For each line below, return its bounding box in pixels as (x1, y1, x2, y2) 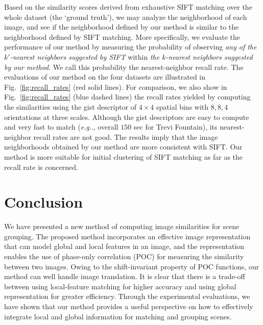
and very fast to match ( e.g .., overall (4, 121, 118, 132)
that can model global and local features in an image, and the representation (4, 241, 245, 252)
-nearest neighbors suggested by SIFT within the (10, 51, 160, 62)
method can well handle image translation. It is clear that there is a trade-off (4, 271, 245, 282)
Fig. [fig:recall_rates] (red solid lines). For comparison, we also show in (4, 81, 227, 92)
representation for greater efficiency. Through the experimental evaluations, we (4, 291, 250, 302)
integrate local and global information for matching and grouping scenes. (4, 311, 232, 321)
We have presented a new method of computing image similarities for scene (4, 221, 240, 232)
